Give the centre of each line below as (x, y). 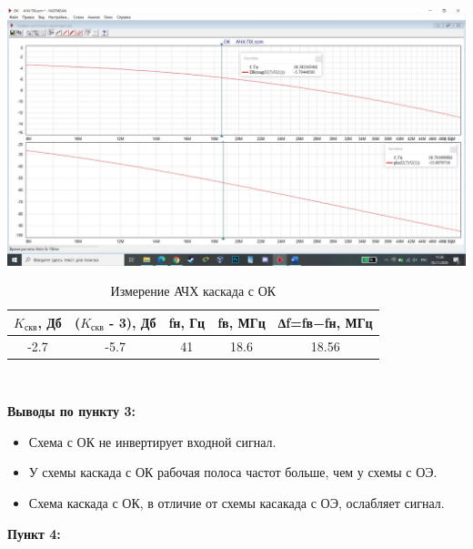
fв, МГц (242, 322)
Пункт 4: (34, 533)
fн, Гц (187, 322)
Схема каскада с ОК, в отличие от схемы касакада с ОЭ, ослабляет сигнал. (236, 503)
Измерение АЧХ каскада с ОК (193, 291)
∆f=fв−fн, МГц (325, 322)
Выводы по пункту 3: (71, 411)
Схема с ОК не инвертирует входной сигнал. (152, 441)
